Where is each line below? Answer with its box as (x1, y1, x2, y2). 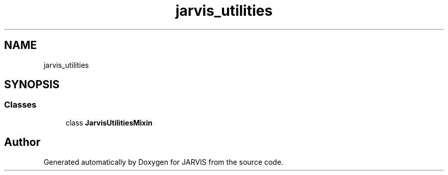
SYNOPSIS (4, 78, 60, 91)
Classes (4, 99, 37, 110)
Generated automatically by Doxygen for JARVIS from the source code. (43, 157, 283, 166)
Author (4, 136, 40, 149)
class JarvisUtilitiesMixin (65, 118, 152, 127)
